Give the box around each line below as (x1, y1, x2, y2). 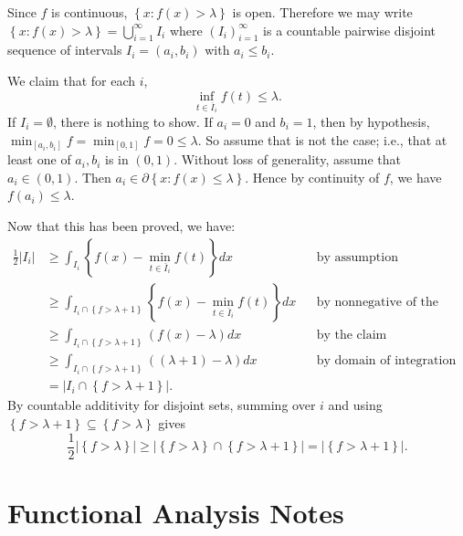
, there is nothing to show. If (53, 112, 213, 131)
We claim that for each (7, 70, 136, 89)
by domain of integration (316, 354, 457, 368)
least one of (7, 150, 71, 169)
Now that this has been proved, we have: (7, 215, 236, 235)
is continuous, (51, 3, 128, 21)
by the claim (316, 328, 387, 342)
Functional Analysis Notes (7, 493, 344, 531)
